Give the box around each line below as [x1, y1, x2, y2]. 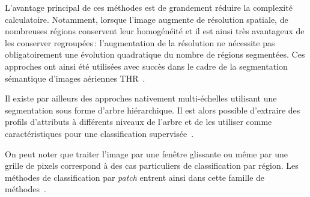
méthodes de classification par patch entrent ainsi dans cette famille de [5, 171, 265, 183]
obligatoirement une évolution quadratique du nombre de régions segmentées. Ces [5, 48, 305, 61]
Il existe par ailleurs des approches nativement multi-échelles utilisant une [5, 92, 277, 105]
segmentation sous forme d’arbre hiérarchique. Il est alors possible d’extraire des [5, 103, 300, 116]
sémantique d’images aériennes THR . [5, 71, 145, 84]
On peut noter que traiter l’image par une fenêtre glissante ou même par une [5, 147, 288, 160]
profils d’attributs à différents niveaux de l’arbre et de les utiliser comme [5, 115, 272, 128]
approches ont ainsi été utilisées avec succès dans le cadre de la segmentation [5, 59, 288, 72]
